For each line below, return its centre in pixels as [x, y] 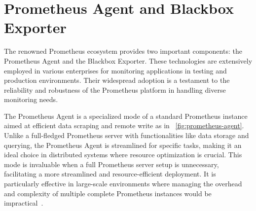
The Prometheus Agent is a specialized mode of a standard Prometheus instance [126, 116]
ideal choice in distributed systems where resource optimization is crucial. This [123, 155]
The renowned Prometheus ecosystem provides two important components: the [123, 51]
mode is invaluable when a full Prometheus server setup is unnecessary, [111, 164]
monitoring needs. [31, 99]
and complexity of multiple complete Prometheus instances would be [108, 193]
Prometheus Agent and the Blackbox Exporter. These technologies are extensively [128, 60]
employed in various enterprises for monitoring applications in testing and [115, 70]
